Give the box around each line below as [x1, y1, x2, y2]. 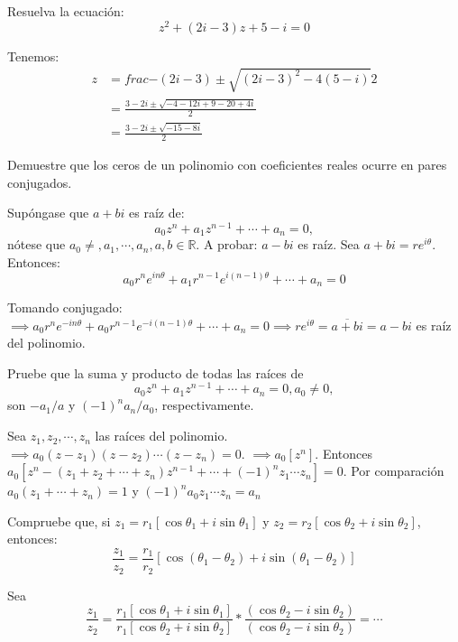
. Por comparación [343, 461, 444, 480]
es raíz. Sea [298, 235, 360, 254]
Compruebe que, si [7, 511, 111, 530]
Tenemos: [7, 46, 60, 65]
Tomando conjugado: [7, 298, 123, 316]
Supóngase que [7, 203, 89, 222]
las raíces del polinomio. [95, 426, 228, 445]
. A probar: [196, 235, 258, 254]
